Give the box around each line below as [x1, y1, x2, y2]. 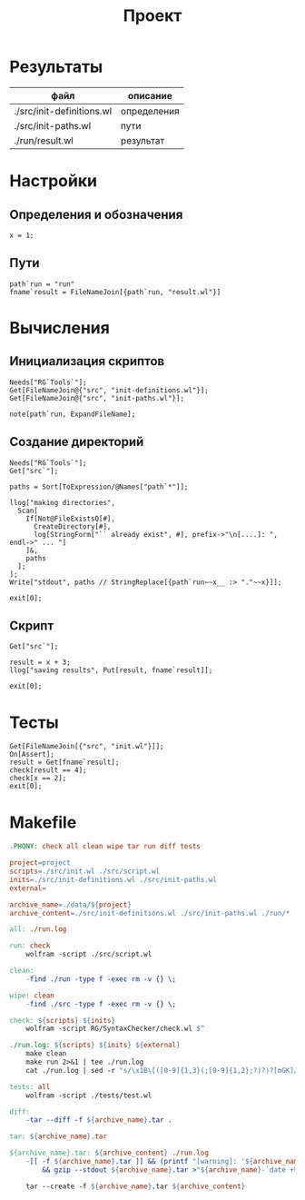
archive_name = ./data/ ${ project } [9, 900, 132, 909]
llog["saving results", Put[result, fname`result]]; [9, 666, 213, 675]
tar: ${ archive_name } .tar [9, 1132, 107, 1141]
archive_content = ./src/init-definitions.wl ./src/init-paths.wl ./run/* [9, 908, 290, 917]
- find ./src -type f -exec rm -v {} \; [25, 999, 177, 1008]
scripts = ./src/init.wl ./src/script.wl [9, 867, 161, 876]
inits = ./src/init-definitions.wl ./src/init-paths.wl [9, 875, 218, 884]
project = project [9, 858, 71, 868]
